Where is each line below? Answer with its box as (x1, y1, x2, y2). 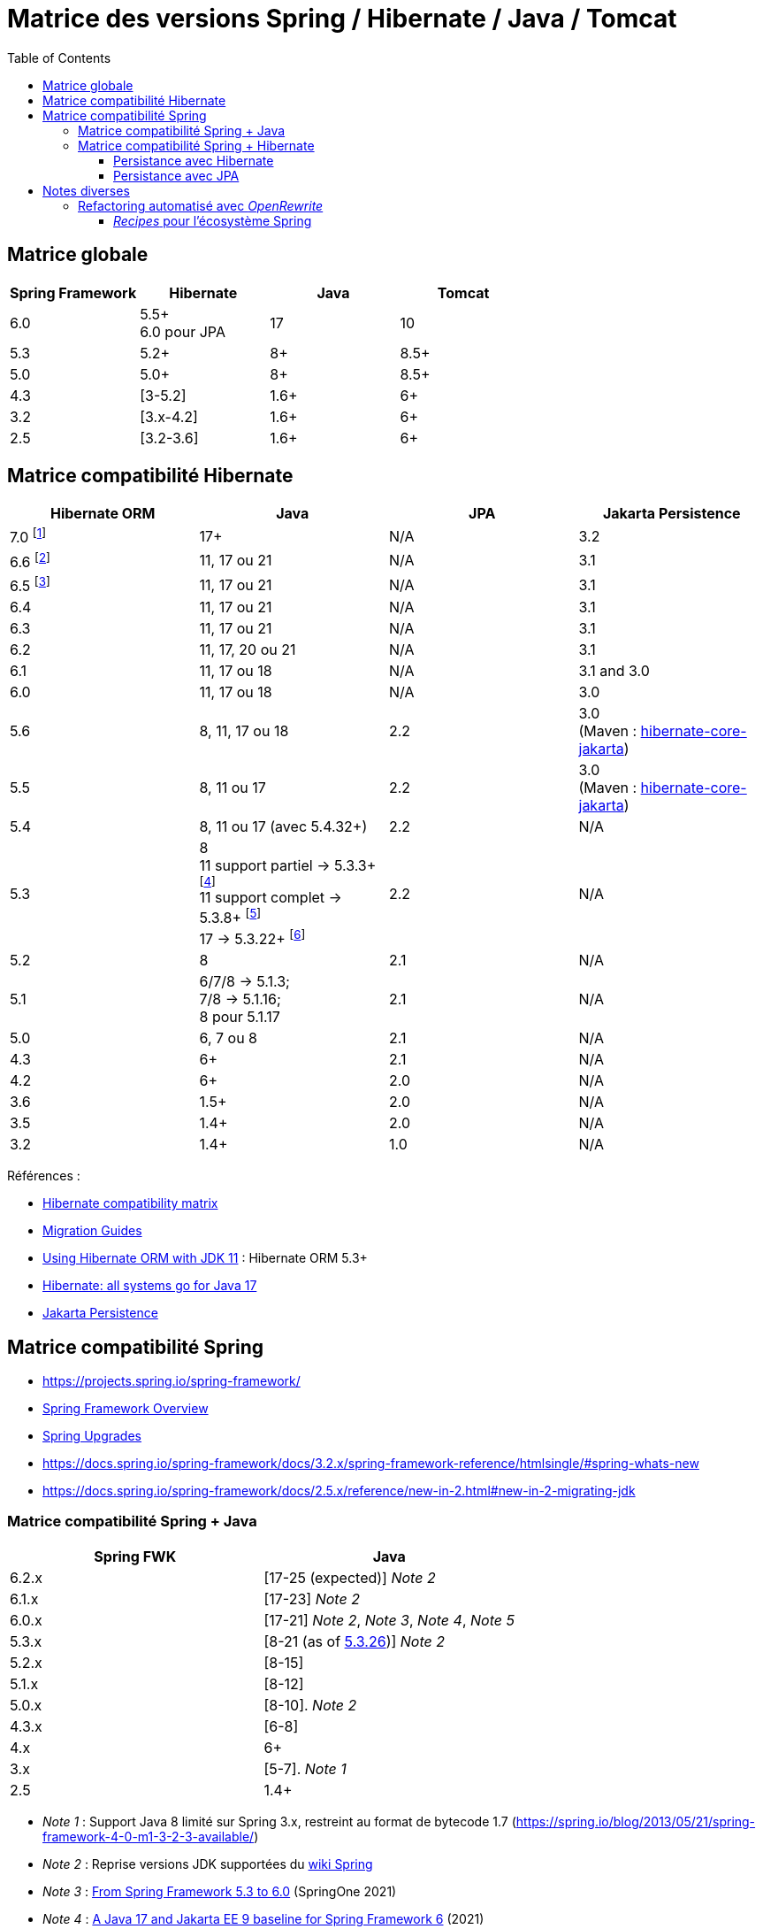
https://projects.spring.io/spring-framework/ (42, 1372, 301, 1388)
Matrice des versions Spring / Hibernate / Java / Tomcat (7, 4, 677, 34)
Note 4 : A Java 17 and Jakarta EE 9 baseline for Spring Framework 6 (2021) (42, 1910, 485, 1926)
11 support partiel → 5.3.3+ (199, 857, 377, 875)
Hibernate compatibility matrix (42, 1195, 218, 1211)
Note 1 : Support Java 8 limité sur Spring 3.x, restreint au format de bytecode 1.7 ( (42, 1813, 516, 1829)
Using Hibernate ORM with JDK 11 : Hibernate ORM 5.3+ (42, 1250, 368, 1266)
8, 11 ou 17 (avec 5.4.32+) (199, 818, 368, 836)
